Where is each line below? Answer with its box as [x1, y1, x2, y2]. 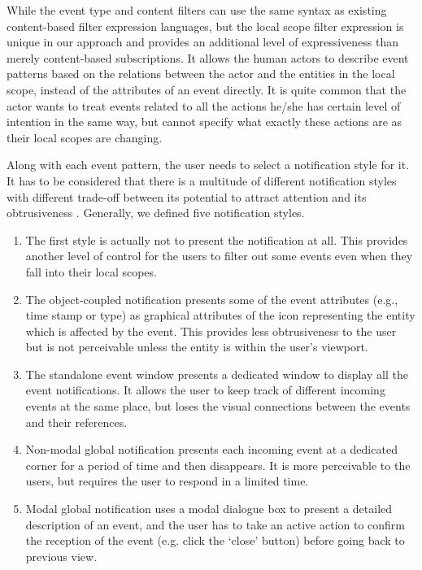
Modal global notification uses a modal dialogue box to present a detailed [25, 500, 393, 517]
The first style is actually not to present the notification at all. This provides [25, 231, 408, 248]
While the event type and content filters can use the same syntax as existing [7, 2, 387, 18]
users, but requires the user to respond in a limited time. [25, 472, 309, 490]
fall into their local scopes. [25, 263, 157, 280]
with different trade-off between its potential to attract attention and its [7, 188, 367, 205]
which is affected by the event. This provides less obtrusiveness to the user [25, 322, 397, 339]
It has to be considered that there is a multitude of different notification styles [7, 172, 397, 189]
